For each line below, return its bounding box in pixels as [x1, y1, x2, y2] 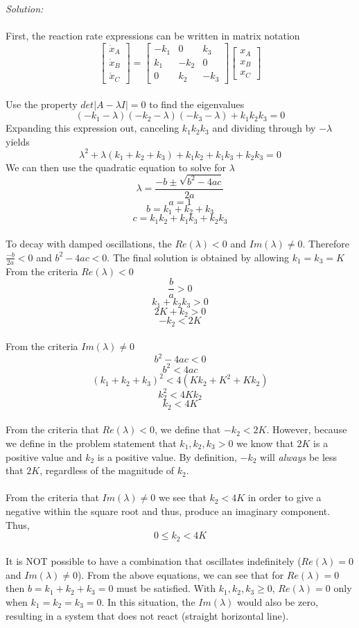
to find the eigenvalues [149, 96, 245, 111]
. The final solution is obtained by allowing [107, 250, 290, 264]
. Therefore [302, 236, 349, 251]
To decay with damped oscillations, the [6, 236, 172, 251]
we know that [236, 435, 294, 450]
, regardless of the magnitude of [40, 463, 175, 478]
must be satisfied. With [116, 581, 216, 595]
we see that [158, 490, 207, 505]
